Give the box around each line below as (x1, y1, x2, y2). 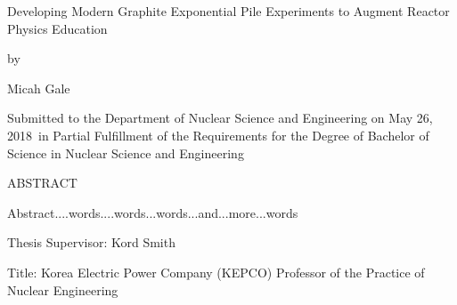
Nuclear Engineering (7, 280, 118, 299)
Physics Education (7, 19, 108, 37)
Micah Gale (7, 78, 70, 97)
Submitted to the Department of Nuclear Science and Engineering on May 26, (7, 108, 433, 127)
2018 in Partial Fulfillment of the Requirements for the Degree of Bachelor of (7, 125, 429, 144)
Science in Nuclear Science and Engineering (7, 143, 244, 162)
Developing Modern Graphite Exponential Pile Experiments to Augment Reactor (7, 2, 450, 20)
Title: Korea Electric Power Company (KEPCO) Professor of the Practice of (7, 262, 425, 281)
